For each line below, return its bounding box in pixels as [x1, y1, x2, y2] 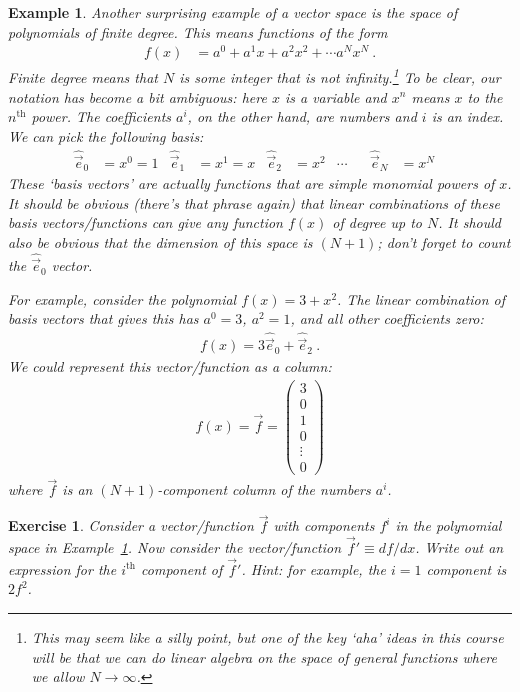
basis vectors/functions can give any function [8, 212, 283, 233]
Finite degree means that [8, 66, 158, 87]
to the [467, 86, 503, 107]
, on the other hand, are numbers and [187, 106, 417, 127]
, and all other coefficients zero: [290, 308, 484, 329]
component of [141, 558, 223, 579]
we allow [31, 666, 85, 687]
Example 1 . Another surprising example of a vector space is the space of [8, 2, 458, 22]
